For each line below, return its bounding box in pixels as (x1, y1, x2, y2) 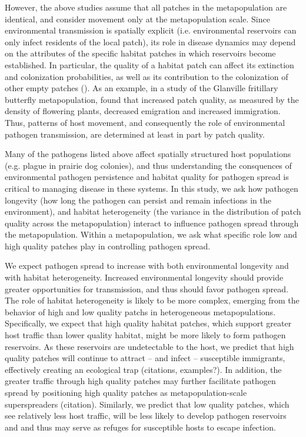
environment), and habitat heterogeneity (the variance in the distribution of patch (5, 205, 301, 218)
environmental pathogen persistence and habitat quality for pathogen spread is (5, 171, 289, 183)
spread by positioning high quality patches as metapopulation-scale (5, 386, 247, 398)
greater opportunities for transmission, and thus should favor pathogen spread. (5, 282, 288, 295)
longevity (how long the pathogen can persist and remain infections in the (5, 194, 271, 206)
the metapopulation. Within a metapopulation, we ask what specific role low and (5, 228, 297, 241)
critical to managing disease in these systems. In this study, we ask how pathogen (5, 182, 298, 194)
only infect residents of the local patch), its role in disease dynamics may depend (5, 35, 296, 48)
